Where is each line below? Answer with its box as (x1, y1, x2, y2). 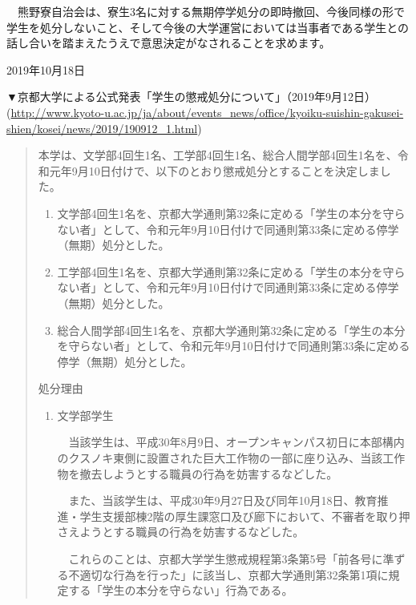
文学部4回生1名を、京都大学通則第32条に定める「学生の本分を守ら (57, 204, 406, 221)
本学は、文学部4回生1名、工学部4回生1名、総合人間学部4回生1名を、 (38, 147, 398, 163)
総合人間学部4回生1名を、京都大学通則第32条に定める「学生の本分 (57, 321, 406, 338)
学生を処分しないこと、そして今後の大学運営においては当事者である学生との (6, 18, 410, 35)
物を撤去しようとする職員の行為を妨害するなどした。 (57, 465, 338, 482)
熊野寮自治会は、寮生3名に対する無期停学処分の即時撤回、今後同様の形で (17, 3, 405, 19)
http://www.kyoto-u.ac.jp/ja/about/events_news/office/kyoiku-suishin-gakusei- (10, 103, 404, 120)
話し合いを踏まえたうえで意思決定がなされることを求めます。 (6, 34, 331, 51)
